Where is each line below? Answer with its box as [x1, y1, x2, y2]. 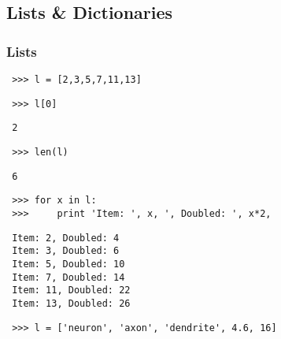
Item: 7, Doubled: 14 [12, 271, 125, 283]
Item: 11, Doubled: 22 [12, 285, 131, 296]
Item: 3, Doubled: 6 [12, 245, 120, 257]
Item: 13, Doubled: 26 [12, 297, 131, 309]
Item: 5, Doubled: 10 [12, 258, 125, 270]
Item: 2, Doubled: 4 [12, 232, 120, 244]
